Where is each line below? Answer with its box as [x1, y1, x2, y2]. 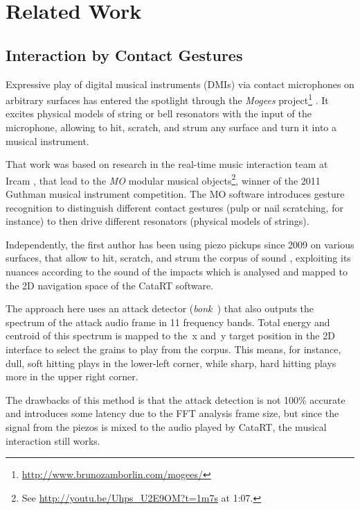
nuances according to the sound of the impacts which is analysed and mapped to [6, 264, 348, 279]
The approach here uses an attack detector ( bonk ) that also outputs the [6, 301, 314, 316]
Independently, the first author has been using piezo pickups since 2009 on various [6, 237, 354, 251]
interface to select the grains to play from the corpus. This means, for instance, [6, 341, 341, 356]
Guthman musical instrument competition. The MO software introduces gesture [6, 187, 345, 201]
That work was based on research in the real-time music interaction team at [6, 157, 328, 171]
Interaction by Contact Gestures [6, 44, 243, 65]
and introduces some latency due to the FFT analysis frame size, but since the [6, 406, 339, 420]
